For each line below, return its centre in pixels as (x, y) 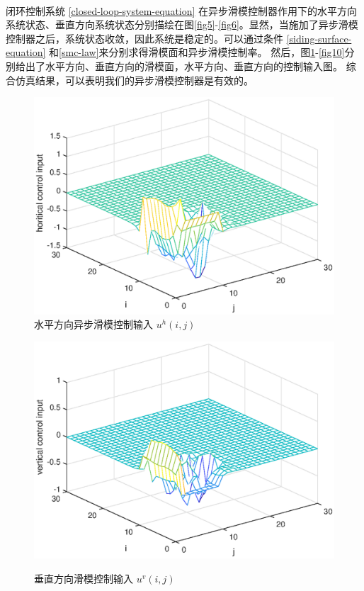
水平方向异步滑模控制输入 (93, 324)
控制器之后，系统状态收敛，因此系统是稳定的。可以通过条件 (144, 38)
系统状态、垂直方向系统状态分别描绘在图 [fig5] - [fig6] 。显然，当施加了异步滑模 (182, 24)
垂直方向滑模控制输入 (84, 578)
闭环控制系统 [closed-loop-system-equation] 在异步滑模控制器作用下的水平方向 (182, 10)
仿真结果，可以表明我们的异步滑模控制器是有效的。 (134, 80)
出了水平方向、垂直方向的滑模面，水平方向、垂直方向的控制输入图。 (184, 66)
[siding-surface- (319, 38)
